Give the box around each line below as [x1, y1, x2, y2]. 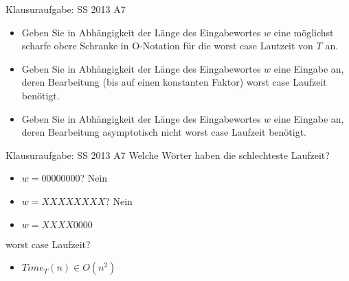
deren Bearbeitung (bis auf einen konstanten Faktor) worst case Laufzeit [21, 75, 327, 89]
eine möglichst [273, 25, 334, 39]
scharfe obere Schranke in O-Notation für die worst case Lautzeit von [21, 38, 313, 53]
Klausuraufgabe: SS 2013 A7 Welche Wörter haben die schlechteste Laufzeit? [5, 147, 330, 162]
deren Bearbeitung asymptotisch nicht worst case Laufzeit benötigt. [21, 125, 306, 139]
